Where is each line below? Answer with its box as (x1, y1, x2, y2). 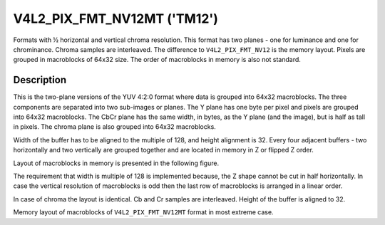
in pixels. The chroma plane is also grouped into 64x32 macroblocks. (13, 122, 217, 131)
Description (13, 74, 67, 86)
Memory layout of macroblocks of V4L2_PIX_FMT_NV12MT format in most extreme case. (13, 208, 274, 216)
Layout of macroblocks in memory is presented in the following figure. (13, 159, 220, 167)
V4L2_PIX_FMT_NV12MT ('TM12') (13, 11, 219, 26)
